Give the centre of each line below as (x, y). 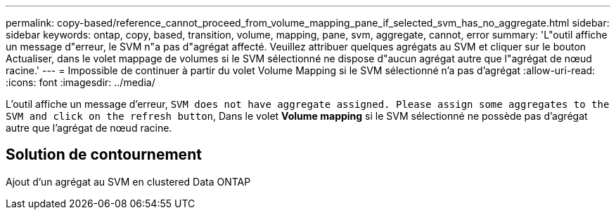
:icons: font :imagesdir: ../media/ (81, 82)
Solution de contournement (104, 155)
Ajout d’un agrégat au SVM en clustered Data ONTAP (128, 181)
